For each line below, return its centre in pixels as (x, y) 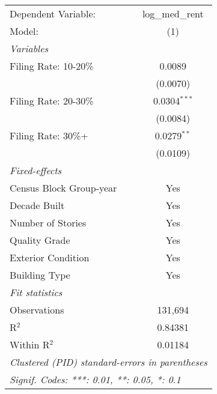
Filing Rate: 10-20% (52, 66)
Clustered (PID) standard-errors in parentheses (108, 362)
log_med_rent (173, 14)
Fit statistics (36, 292)
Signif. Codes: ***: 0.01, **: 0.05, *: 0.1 (95, 379)
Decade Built (37, 205)
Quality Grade (40, 240)
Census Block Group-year (63, 188)
